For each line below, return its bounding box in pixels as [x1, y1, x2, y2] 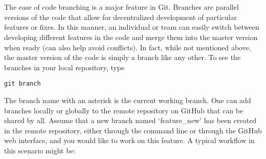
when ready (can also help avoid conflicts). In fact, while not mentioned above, [4, 42, 251, 52]
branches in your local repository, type [4, 62, 125, 72]
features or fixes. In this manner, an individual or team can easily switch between [4, 22, 259, 32]
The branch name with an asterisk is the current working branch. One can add [4, 95, 251, 105]
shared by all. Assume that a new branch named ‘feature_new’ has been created [4, 115, 257, 126]
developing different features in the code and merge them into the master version [4, 31, 258, 42]
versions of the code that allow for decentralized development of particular [4, 11, 237, 22]
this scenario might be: [4, 145, 76, 155]
